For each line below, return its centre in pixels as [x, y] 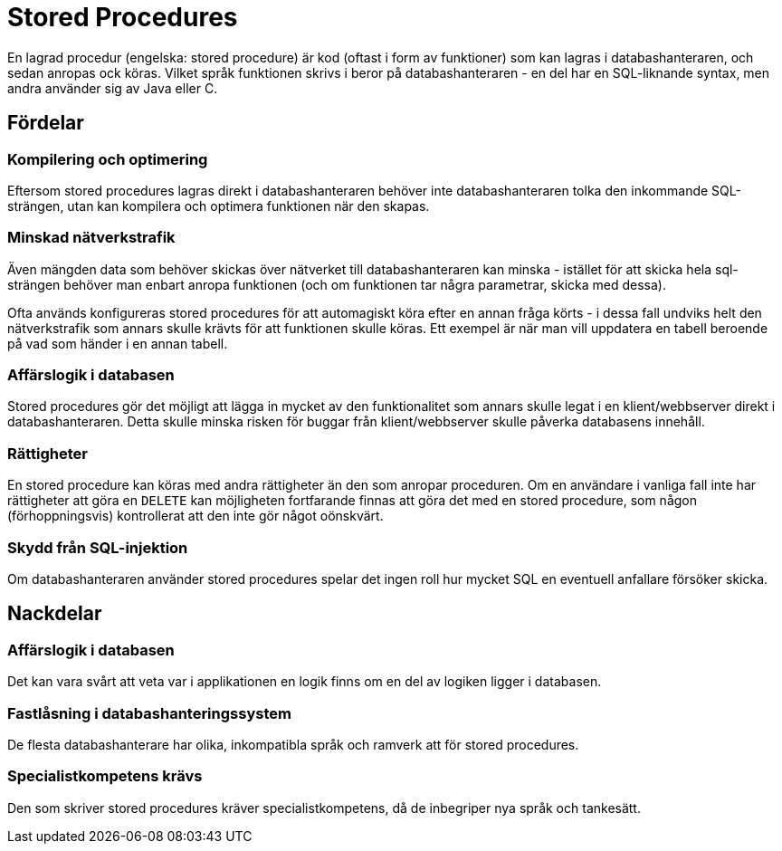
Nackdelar [55, 614]
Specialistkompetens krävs [105, 776]
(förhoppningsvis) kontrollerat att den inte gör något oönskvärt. [195, 516]
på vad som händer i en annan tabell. [118, 343]
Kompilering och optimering [108, 159]
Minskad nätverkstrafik [91, 238]
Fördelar [46, 123]
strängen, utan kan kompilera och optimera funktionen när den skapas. [219, 206]
